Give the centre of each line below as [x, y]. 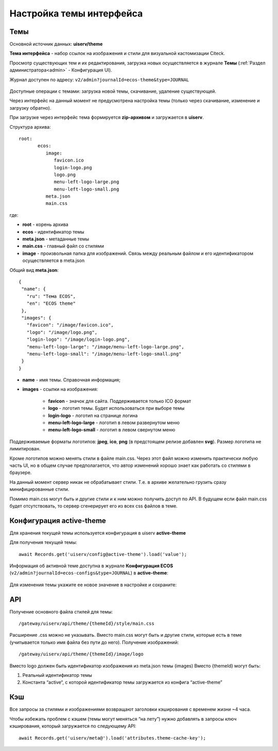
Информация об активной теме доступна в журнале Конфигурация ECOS [91, 566]
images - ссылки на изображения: [60, 389]
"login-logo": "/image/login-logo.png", [78, 339]
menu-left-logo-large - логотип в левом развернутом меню [114, 423]
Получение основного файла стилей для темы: [61, 612]
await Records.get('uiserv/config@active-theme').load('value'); [103, 554]
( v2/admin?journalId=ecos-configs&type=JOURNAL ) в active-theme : [89, 573]
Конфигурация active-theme [58, 521]
